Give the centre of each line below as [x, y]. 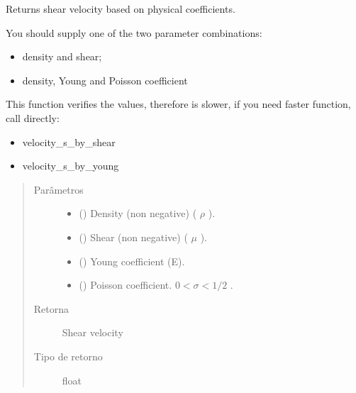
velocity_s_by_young [71, 166]
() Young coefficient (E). [132, 261]
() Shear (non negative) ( [133, 237]
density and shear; [62, 56]
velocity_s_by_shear [69, 142]
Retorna [51, 308]
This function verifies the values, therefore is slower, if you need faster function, [178, 104]
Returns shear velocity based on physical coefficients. [121, 9]
